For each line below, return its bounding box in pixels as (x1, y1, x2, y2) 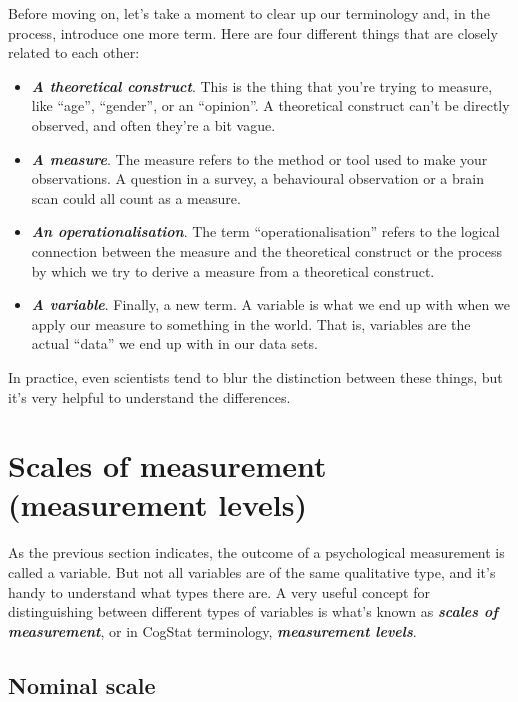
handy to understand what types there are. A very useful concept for (8, 581, 431, 602)
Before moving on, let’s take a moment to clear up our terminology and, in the (8, 3, 490, 23)
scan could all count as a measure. (31, 187, 241, 208)
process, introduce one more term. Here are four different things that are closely (8, 22, 498, 43)
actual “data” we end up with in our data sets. (31, 333, 318, 354)
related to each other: (8, 42, 140, 63)
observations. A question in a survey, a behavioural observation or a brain (31, 168, 484, 189)
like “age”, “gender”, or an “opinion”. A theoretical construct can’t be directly (31, 95, 510, 116)
